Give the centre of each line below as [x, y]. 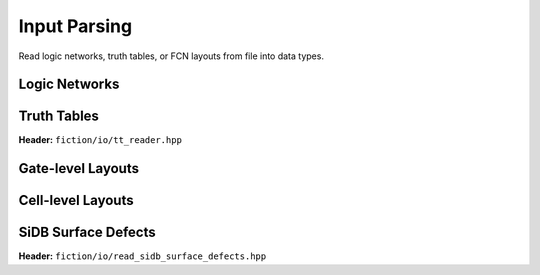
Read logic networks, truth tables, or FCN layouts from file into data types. [171, 56]
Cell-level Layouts [76, 200]
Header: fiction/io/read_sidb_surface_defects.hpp [142, 256]
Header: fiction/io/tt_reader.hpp [100, 140]
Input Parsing [75, 26]
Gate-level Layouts [79, 168]
